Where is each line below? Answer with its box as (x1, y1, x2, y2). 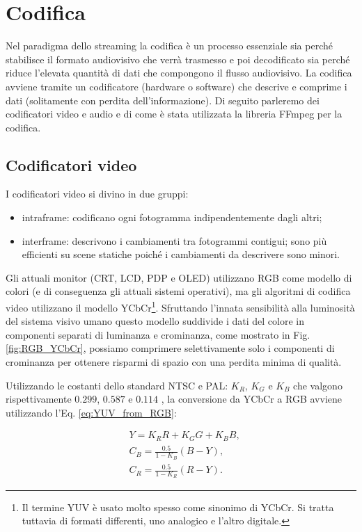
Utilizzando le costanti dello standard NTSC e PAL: (6, 378, 228, 392)
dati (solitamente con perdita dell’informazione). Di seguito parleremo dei (6, 92, 320, 107)
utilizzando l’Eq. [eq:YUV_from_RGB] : (6, 405, 177, 419)
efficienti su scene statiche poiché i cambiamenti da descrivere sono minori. (22, 247, 340, 261)
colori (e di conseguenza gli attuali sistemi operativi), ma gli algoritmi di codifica (6, 284, 351, 298)
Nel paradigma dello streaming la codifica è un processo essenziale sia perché (6, 38, 333, 53)
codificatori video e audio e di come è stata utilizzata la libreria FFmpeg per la (6, 106, 343, 121)
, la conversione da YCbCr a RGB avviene (161, 392, 343, 406)
